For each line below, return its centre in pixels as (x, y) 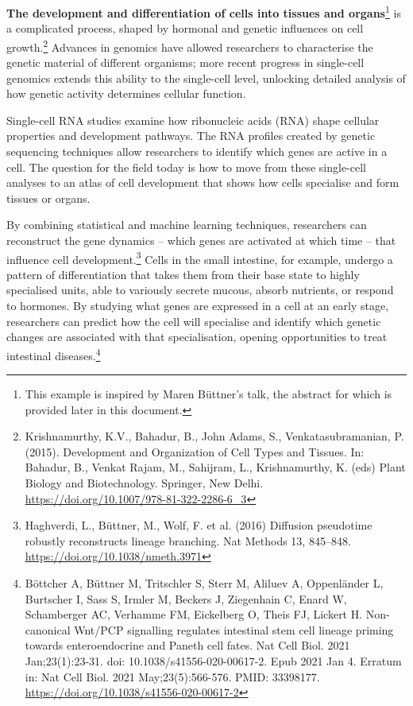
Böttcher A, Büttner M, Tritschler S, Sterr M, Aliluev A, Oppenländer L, (204, 583)
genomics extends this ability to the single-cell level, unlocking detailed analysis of (206, 78)
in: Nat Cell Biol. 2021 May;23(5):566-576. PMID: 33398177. (172, 676)
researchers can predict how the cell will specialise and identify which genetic (194, 321)
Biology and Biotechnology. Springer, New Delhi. (144, 483)
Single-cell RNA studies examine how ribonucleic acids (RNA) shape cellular (193, 120)
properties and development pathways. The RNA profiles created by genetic (191, 136)
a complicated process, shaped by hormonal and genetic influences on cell (185, 28)
